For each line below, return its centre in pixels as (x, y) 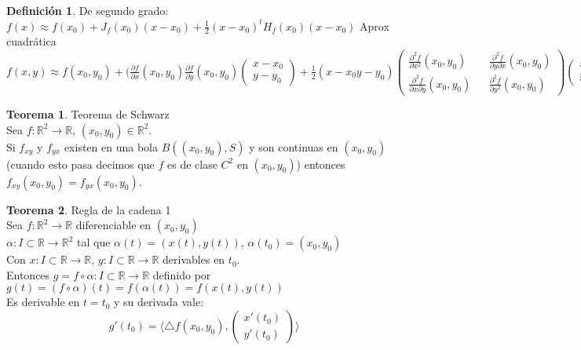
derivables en (194, 259)
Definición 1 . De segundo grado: (88, 10)
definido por (182, 274)
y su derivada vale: (159, 302)
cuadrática (31, 41)
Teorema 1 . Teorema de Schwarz (88, 113)
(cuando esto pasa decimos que (80, 164)
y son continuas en (294, 146)
